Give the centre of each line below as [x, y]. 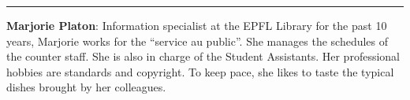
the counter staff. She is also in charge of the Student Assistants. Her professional [203, 56]
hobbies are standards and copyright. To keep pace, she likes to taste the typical [200, 71]
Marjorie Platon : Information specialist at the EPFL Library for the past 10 [197, 25]
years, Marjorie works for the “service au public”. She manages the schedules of [198, 41]
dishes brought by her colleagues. [86, 87]
